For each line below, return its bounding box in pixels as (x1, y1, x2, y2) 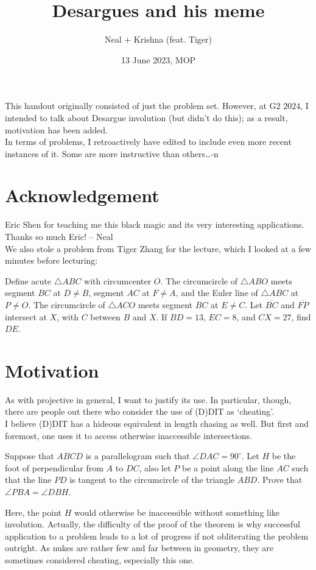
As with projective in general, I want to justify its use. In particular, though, (5, 393, 292, 406)
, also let (139, 461, 171, 474)
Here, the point (5, 505, 61, 518)
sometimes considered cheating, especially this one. (5, 554, 195, 566)
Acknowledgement (5, 183, 160, 208)
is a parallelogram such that (85, 449, 190, 462)
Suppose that (5, 449, 54, 462)
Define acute (5, 274, 52, 287)
